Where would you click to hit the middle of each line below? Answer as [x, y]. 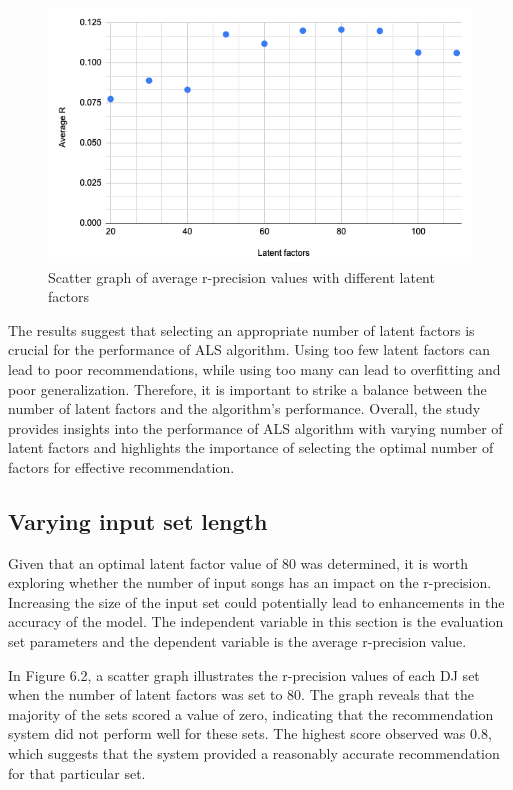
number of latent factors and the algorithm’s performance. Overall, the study [244, 408]
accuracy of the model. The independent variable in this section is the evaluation [256, 621]
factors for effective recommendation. [121, 466]
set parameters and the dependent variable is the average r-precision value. [237, 641]
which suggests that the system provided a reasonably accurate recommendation [254, 753]
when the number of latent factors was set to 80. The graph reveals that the [241, 694]
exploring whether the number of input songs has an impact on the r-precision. [250, 582]
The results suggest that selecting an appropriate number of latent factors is [241, 329]
